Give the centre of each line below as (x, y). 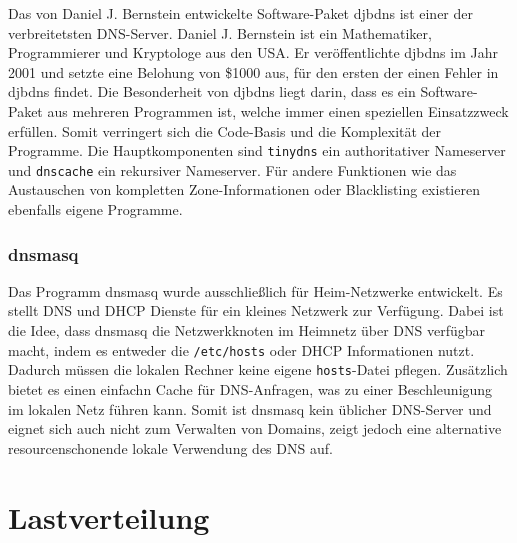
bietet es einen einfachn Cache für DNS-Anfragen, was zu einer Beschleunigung (250, 388)
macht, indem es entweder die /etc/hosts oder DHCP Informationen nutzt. (241, 349)
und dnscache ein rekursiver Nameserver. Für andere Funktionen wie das (232, 169)
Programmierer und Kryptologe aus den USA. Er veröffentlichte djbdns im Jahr (253, 52)
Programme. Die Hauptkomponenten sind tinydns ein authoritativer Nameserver (257, 150)
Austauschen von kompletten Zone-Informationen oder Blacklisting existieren (244, 189)
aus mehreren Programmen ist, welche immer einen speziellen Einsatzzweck (278, 110)
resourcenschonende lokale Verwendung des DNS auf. (170, 447)
